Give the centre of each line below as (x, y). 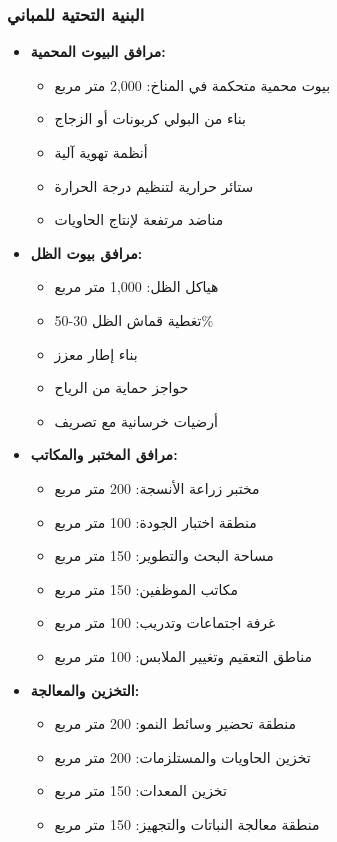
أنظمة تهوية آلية (101, 152)
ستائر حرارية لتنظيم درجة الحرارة (154, 185)
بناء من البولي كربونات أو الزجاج (150, 118)
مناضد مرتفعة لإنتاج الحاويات (139, 219)
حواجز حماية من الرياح (121, 387)
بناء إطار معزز (96, 353)
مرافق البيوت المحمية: (98, 51)
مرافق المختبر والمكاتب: (104, 454)
